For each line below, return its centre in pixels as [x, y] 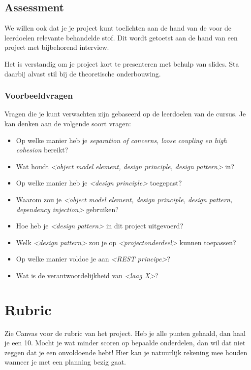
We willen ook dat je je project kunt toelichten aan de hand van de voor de [118, 28]
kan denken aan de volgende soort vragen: [68, 123]
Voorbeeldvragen [39, 95]
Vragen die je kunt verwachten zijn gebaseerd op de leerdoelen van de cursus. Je [125, 114]
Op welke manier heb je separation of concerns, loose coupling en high [121, 140]
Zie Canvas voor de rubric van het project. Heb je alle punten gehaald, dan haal [125, 333]
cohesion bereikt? [42, 150]
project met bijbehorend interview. [57, 47]
